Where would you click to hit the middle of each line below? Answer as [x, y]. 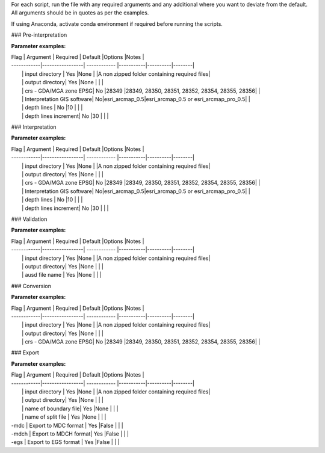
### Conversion [31, 286]
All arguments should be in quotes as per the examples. [80, 13]
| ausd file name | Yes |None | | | [62, 275]
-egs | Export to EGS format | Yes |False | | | [65, 442]
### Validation [29, 219]
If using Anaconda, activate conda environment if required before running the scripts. [117, 23]
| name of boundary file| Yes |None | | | [70, 408]
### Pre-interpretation [39, 35]
